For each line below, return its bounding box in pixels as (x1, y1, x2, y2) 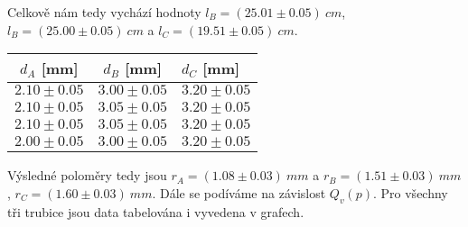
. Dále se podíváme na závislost (152, 183, 326, 202)
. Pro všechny (372, 183, 448, 202)
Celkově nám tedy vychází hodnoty (7, 3, 201, 21)
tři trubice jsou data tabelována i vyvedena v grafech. (7, 202, 304, 221)
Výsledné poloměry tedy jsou (7, 166, 167, 185)
